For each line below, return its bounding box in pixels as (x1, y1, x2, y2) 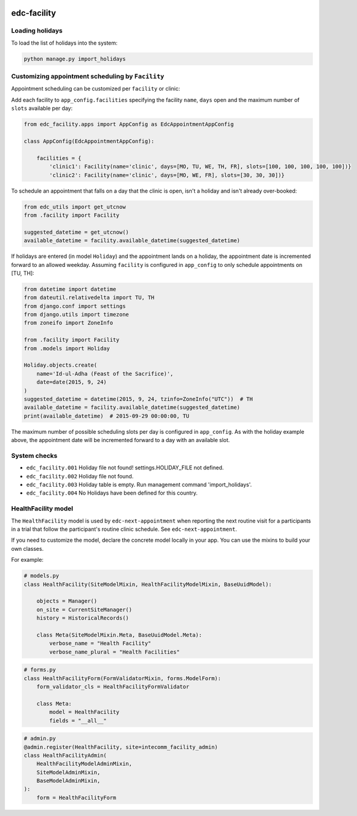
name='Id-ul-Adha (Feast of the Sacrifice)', (36, 370, 174, 377)
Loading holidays (11, 27, 63, 35)
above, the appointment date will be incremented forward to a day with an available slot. (11, 437, 230, 444)
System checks (11, 451, 57, 460)
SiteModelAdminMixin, (36, 769, 101, 776)
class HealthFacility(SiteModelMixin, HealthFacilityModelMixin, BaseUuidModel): (24, 580, 273, 588)
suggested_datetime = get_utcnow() (24, 228, 129, 236)
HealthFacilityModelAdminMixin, (36, 760, 133, 767)
